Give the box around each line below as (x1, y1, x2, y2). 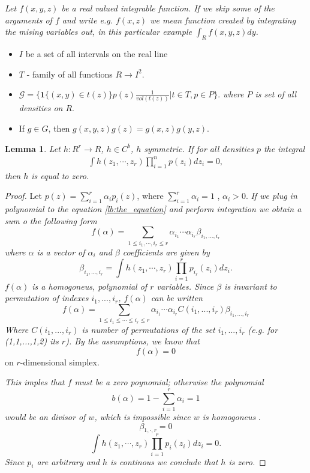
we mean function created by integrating (150, 13, 296, 26)
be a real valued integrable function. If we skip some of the (61, 2, 275, 14)
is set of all (255, 88, 297, 100)
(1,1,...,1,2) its (5, 335, 59, 347)
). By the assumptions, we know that (65, 335, 200, 347)
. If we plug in (245, 189, 297, 202)
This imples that (5, 376, 65, 388)
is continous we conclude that (110, 455, 218, 468)
